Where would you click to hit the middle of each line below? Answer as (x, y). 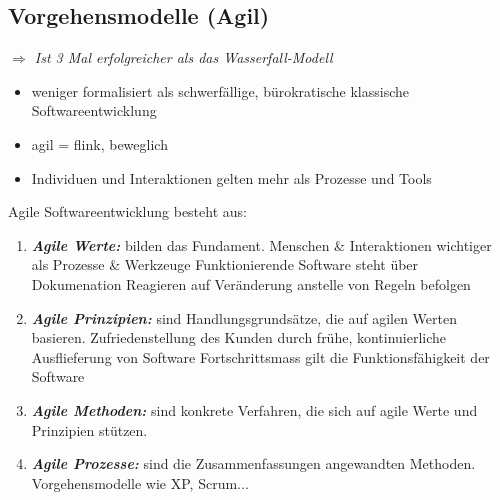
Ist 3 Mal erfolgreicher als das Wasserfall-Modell (183, 57)
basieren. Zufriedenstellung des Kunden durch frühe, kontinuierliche (239, 337)
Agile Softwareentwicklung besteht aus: (127, 211)
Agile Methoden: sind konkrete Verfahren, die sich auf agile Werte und (254, 409)
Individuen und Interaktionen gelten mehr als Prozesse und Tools (231, 177)
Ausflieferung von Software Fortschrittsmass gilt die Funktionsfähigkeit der (260, 356)
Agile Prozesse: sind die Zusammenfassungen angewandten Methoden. (253, 463)
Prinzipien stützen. (89, 429)
